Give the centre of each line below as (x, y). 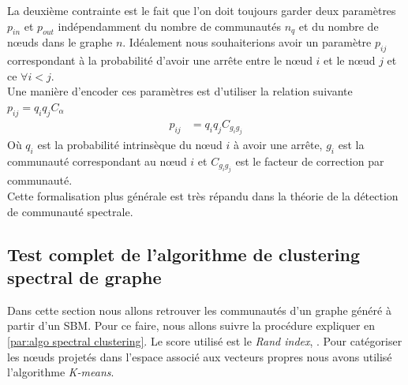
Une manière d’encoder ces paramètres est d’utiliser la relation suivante (180, 91)
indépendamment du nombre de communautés (169, 26)
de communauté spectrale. (70, 211)
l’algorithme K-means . (61, 372)
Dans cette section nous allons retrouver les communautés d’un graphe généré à (199, 310)
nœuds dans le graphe (60, 42)
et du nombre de (339, 26)
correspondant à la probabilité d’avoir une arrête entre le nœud (160, 60)
